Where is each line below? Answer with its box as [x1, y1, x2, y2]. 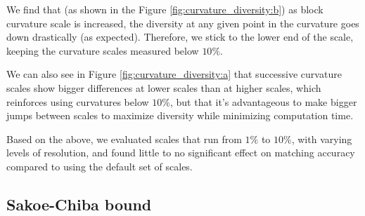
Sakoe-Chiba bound [6, 193, 152, 215]
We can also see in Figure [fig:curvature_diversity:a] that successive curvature [6, 67, 342, 81]
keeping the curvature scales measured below [6, 43, 199, 58]
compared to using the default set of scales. [6, 158, 193, 173]
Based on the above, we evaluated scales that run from [6, 131, 242, 146]
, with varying [291, 131, 352, 146]
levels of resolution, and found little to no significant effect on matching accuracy [6, 145, 355, 160]
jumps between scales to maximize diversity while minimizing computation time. [6, 108, 354, 123]
